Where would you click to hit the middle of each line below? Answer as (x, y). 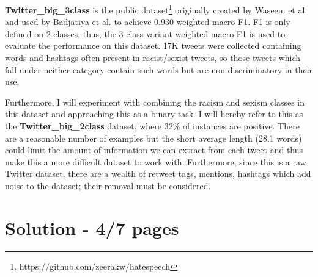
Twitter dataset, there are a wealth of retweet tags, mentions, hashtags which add (158, 174)
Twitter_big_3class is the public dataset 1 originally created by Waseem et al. (156, 9)
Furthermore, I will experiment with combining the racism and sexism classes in (155, 102)
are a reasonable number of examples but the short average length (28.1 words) (153, 138)
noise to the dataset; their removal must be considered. (108, 185)
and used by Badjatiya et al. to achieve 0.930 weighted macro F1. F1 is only (148, 22)
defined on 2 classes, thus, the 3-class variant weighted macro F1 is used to (145, 33)
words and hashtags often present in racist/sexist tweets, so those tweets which (153, 58)
